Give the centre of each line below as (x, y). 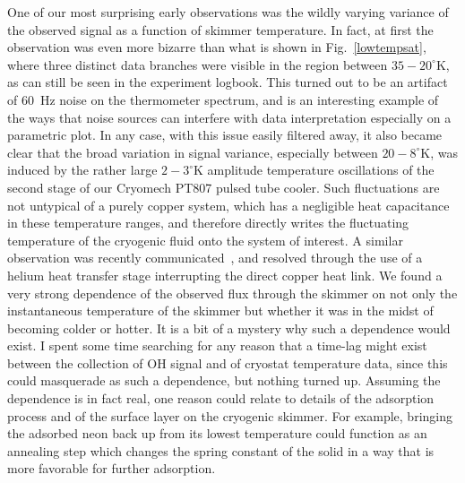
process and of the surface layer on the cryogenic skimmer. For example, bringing (230, 415)
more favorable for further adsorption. (112, 468)
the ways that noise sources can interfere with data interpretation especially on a (229, 117)
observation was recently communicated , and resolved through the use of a (215, 258)
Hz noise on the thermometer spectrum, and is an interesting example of (239, 99)
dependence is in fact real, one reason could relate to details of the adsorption (221, 398)
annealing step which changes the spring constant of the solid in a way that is (221, 450)
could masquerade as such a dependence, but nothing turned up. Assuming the (224, 380)
